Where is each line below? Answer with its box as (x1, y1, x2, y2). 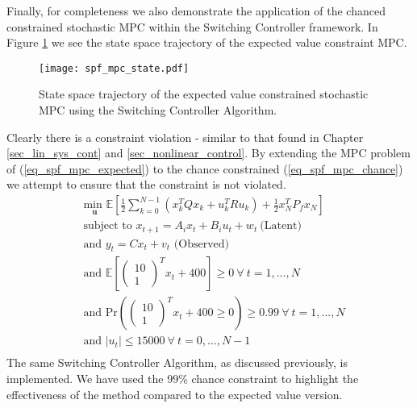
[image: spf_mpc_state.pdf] (39, 62, 190, 74)
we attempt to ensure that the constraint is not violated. (6, 176, 286, 193)
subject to (83, 220, 132, 232)
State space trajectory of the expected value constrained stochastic (39, 85, 369, 102)
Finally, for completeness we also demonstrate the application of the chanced (6, 2, 386, 19)
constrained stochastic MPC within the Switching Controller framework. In (6, 18, 378, 35)
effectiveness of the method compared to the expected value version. (6, 385, 343, 402)
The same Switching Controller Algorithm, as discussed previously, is (6, 354, 348, 371)
